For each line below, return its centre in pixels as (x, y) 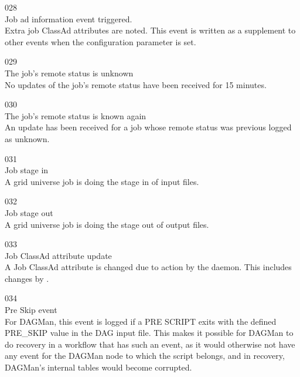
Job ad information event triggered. (69, 18)
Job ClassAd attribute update (58, 255)
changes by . (27, 278)
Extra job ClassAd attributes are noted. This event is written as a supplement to (150, 30)
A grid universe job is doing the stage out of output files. (107, 224)
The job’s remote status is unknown (69, 73)
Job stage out (29, 212)
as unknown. (27, 138)
